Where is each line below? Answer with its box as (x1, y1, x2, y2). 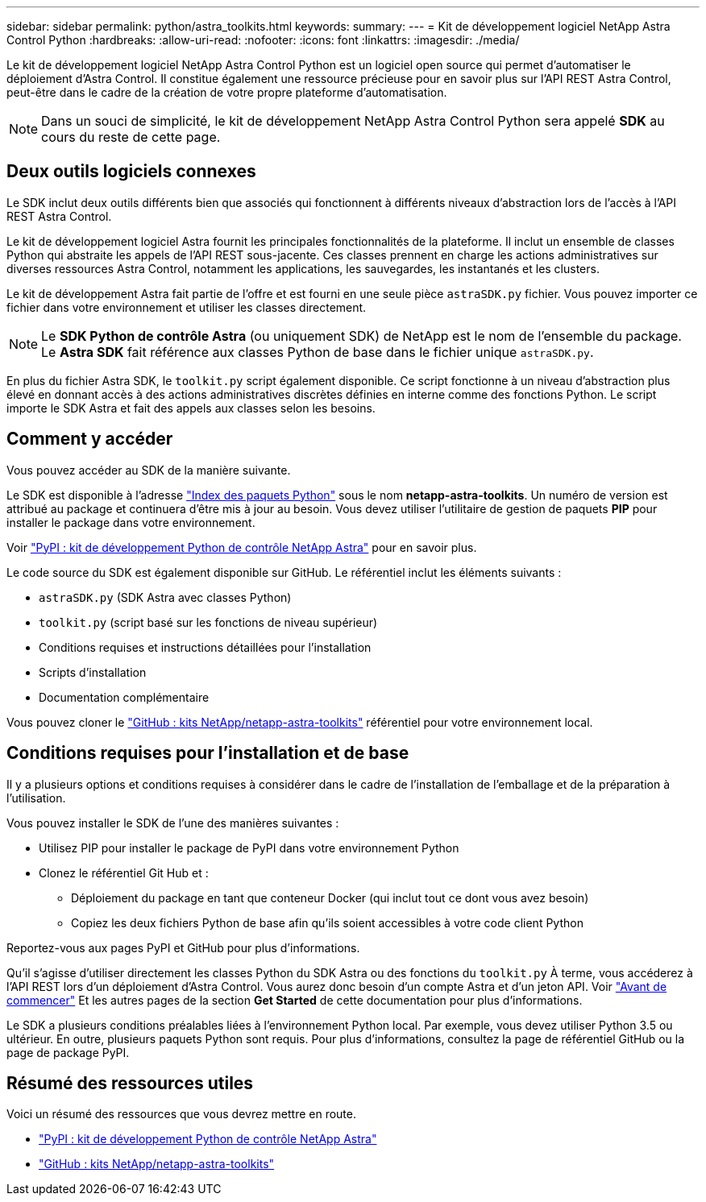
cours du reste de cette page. (41, 129, 221, 145)
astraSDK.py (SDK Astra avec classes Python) (39, 590, 292, 604)
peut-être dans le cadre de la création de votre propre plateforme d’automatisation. (6, 85, 447, 99)
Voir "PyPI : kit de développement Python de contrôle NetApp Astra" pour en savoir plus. (6, 540, 477, 554)
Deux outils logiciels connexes (6, 161, 256, 182)
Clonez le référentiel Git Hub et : (39, 865, 209, 880)
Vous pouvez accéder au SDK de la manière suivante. (6, 462, 291, 477)
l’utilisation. (6, 790, 66, 805)
